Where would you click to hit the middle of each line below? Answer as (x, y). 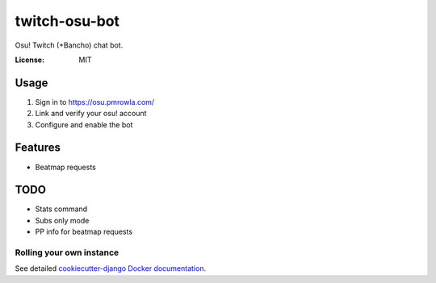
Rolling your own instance (67, 252)
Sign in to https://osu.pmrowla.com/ (95, 102)
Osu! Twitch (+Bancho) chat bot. (69, 45)
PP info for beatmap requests (84, 232)
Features (38, 148)
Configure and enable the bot (84, 124)
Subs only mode (62, 220)
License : (29, 60)
